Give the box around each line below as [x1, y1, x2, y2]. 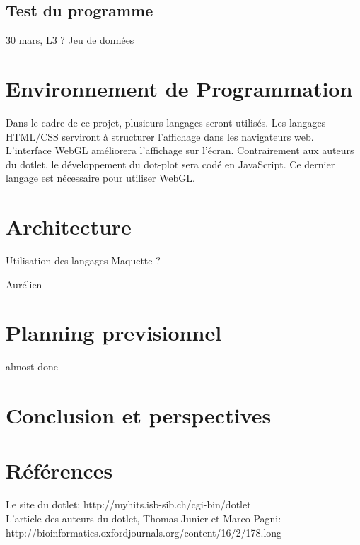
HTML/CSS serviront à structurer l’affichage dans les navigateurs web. [6, 129, 314, 143]
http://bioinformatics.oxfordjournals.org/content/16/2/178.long [6, 525, 282, 539]
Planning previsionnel [6, 318, 222, 347]
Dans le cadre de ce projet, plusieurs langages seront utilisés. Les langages [6, 115, 326, 129]
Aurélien [6, 276, 42, 291]
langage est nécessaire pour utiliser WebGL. [6, 170, 195, 185]
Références [6, 456, 113, 485]
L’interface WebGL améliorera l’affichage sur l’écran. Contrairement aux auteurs [6, 143, 354, 158]
